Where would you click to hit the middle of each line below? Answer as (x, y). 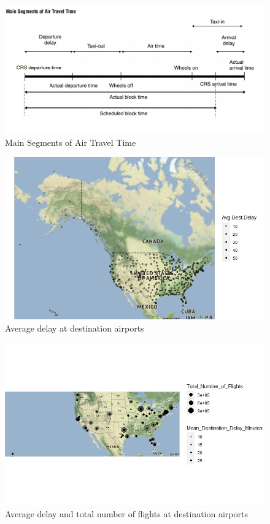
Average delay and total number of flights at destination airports (126, 513)
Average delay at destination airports (75, 328)
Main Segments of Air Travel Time (71, 142)
